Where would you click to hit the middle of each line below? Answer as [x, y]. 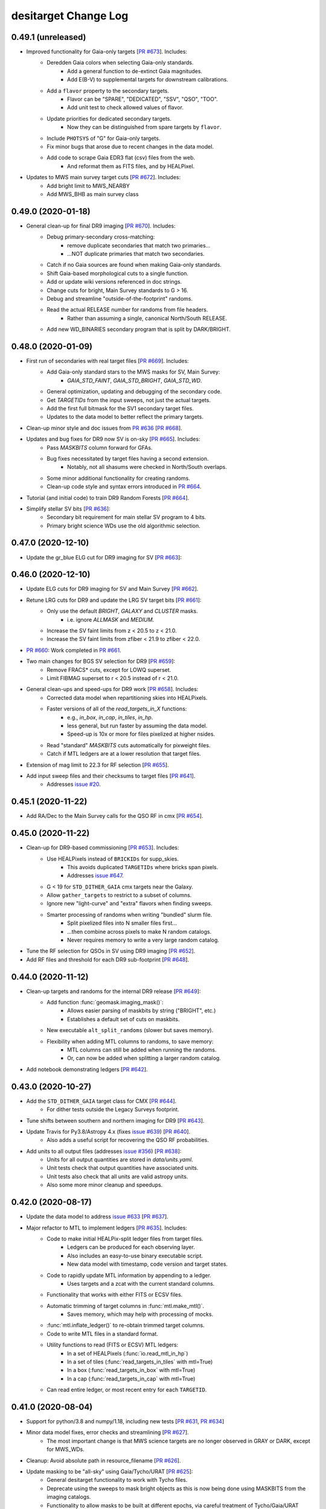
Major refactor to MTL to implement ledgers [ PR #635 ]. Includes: [107, 1228]
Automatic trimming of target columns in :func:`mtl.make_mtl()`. [126, 1306]
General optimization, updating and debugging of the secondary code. [134, 392]
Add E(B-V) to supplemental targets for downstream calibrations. [148, 80]
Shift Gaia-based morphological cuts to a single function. [118, 273]
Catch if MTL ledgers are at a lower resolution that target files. [124, 754]
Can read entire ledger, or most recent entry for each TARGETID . [127, 1390]
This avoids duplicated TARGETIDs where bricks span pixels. [143, 867]
